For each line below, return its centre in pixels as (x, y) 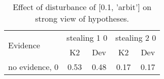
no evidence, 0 (34, 67)
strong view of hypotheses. (82, 18)
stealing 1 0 (87, 37)
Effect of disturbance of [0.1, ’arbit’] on (82, 7)
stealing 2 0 (136, 37)
